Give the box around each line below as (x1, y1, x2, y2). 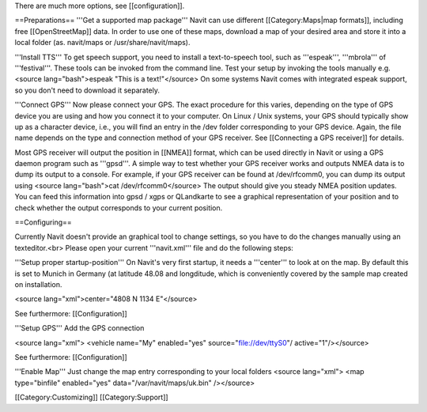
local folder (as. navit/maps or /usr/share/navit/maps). (14, 38, 191, 47)
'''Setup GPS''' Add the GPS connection (14, 323, 145, 333)
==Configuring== (14, 217, 73, 227)
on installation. (14, 279, 62, 289)
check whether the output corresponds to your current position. (14, 202, 223, 213)
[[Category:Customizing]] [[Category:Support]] (14, 392, 169, 403)
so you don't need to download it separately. (14, 85, 161, 95)
